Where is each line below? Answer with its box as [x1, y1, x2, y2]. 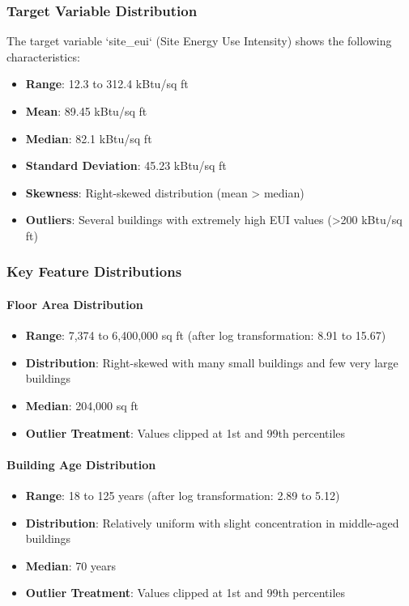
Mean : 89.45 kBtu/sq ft [25, 103, 147, 119]
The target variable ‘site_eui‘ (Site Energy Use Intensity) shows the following [6, 32, 392, 49]
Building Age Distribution [6, 456, 156, 473]
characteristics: [6, 48, 80, 65]
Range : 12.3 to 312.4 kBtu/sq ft [25, 75, 189, 92]
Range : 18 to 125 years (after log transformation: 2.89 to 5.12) [25, 486, 340, 503]
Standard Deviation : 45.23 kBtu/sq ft [25, 157, 227, 174]
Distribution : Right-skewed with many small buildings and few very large [25, 354, 398, 371]
